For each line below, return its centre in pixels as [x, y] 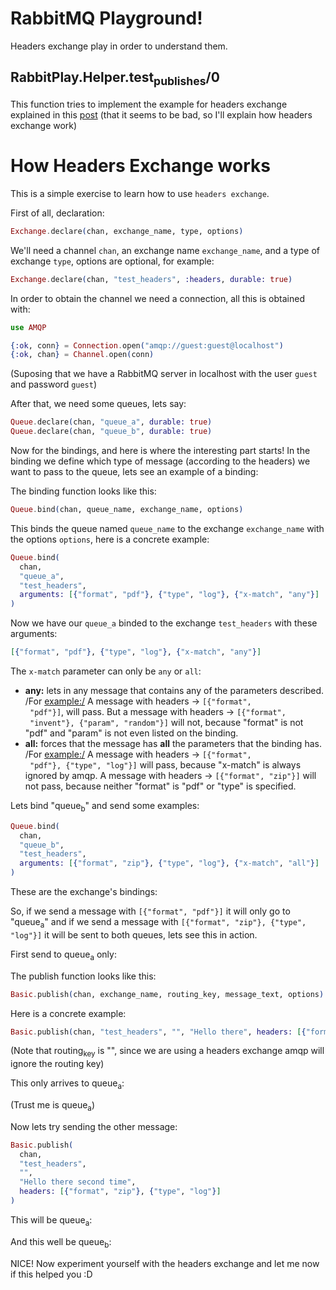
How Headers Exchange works [140, 166]
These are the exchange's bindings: [84, 892]
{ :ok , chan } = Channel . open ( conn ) [82, 355]
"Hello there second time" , [78, 1182]
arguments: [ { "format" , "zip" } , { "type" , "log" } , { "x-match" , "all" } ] [169, 863]
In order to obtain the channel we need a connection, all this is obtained [157, 298]
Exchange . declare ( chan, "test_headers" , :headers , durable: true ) [151, 279]
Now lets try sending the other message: [94, 1126]
